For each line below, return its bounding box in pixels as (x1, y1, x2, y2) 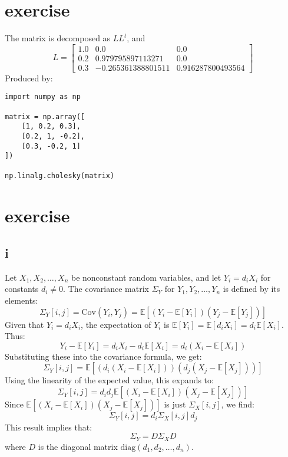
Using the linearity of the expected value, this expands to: (5, 374, 214, 386)
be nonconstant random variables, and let (71, 271, 221, 283)
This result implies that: (5, 420, 92, 433)
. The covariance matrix (63, 282, 149, 295)
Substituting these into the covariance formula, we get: (5, 350, 202, 362)
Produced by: (5, 71, 53, 84)
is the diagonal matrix (38, 440, 118, 452)
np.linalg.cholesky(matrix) (5, 171, 115, 180)
